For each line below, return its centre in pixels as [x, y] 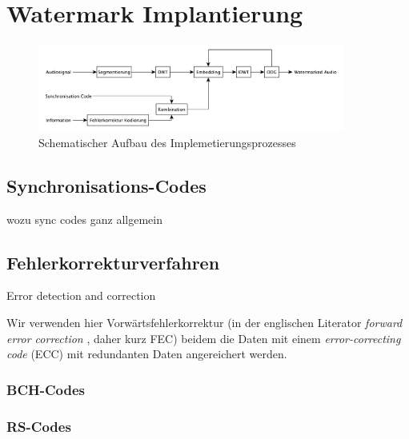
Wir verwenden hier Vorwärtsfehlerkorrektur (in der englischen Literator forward [204, 323]
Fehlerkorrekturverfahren [113, 262]
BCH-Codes [46, 389]
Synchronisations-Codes [106, 185]
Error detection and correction [81, 295]
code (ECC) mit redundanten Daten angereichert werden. [147, 354]
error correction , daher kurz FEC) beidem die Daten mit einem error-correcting [204, 338]
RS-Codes [39, 426]
